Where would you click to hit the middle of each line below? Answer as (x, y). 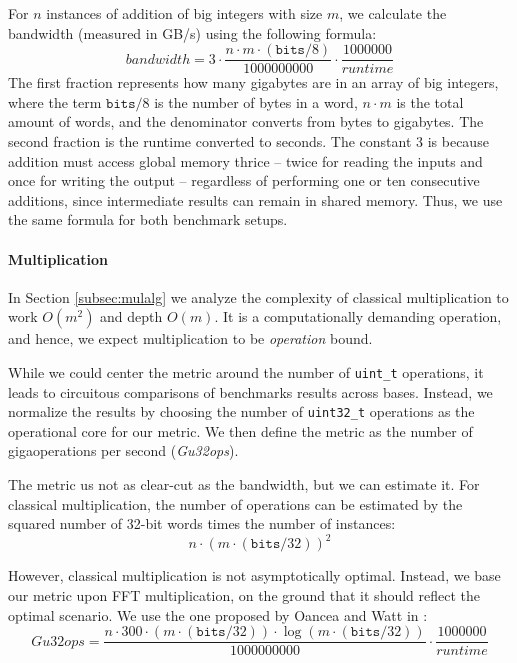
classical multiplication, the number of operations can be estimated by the (235, 503)
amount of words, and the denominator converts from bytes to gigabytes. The (246, 121)
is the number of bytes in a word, (256, 101)
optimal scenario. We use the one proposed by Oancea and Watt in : (218, 614)
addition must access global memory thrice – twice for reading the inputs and (245, 160)
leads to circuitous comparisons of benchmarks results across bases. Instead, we (250, 391)
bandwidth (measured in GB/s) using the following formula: (192, 32)
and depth (131, 316)
